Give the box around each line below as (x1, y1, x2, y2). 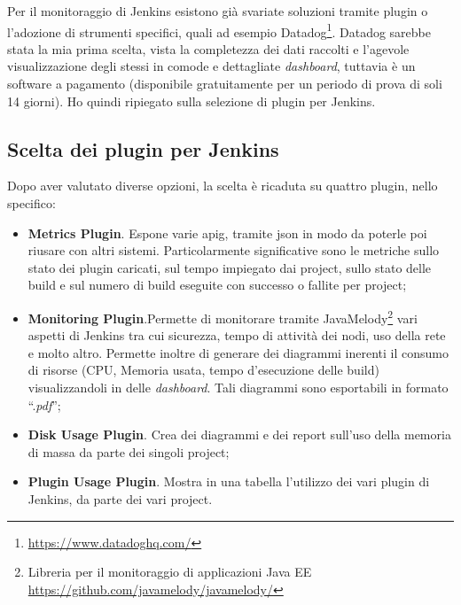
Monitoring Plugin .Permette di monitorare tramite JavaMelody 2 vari (27, 306, 418, 327)
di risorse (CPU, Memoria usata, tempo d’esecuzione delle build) (27, 361, 379, 379)
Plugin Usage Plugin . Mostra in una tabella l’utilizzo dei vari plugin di (27, 472, 430, 491)
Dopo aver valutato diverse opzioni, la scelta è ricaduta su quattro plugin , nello (7, 176, 438, 195)
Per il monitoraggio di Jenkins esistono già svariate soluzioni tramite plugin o (7, 2, 428, 19)
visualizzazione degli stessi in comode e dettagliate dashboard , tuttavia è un (7, 57, 416, 75)
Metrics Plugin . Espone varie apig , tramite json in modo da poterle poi (27, 223, 427, 242)
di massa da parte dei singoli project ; (27, 442, 230, 461)
